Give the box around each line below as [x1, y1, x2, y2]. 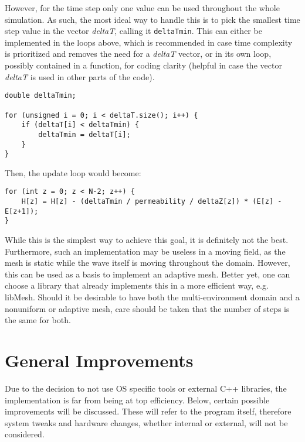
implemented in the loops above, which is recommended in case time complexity [5, 36, 293, 48]
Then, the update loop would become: [5, 166, 141, 179]
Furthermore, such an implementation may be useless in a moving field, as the [5, 245, 286, 257]
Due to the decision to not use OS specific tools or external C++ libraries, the [5, 382, 287, 394]
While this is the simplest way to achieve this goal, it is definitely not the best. [5, 234, 289, 246]
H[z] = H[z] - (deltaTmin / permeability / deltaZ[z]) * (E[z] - [21, 197, 282, 206]
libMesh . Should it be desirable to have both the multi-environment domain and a [5, 291, 300, 303]
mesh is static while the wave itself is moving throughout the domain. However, [5, 256, 290, 269]
